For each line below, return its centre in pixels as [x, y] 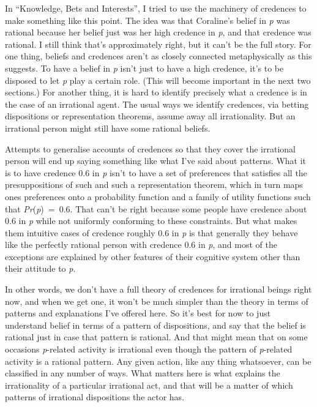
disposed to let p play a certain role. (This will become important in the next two [158, 80]
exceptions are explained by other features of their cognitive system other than [153, 256]
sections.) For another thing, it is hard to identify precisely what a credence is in [156, 92]
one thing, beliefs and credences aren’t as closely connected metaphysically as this [158, 56]
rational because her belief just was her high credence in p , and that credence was [158, 32]
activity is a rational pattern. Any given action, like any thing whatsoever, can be [158, 361]
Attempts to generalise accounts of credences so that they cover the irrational [150, 148]
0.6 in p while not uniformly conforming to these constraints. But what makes [151, 221]
